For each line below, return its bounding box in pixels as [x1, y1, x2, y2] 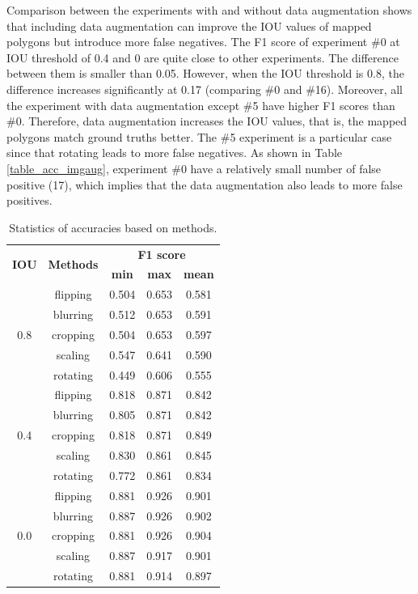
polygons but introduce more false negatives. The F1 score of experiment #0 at [6, 33, 400, 50]
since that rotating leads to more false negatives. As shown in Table [6, 144, 343, 161]
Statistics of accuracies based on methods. [9, 219, 217, 235]
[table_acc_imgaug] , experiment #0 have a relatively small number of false [6, 159, 382, 176]
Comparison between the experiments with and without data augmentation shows [6, 2, 412, 18]
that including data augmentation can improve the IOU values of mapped [6, 17, 372, 34]
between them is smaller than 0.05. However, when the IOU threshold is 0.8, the [6, 65, 404, 82]
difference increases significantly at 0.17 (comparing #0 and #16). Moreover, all [6, 80, 403, 97]
